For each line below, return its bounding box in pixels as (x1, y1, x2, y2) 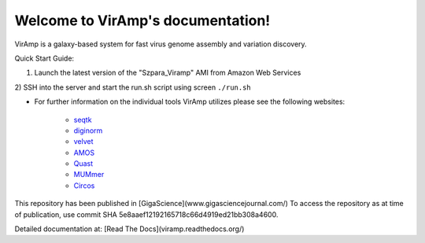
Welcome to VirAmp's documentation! (14, 12, 271, 29)
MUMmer (73, 170, 105, 179)
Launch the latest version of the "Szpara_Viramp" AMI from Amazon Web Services (34, 68, 301, 78)
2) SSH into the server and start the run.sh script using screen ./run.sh (14, 83, 251, 92)
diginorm (73, 126, 103, 135)
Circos (73, 181, 95, 190)
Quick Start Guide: (14, 53, 75, 63)
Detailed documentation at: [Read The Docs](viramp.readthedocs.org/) (14, 224, 245, 234)
